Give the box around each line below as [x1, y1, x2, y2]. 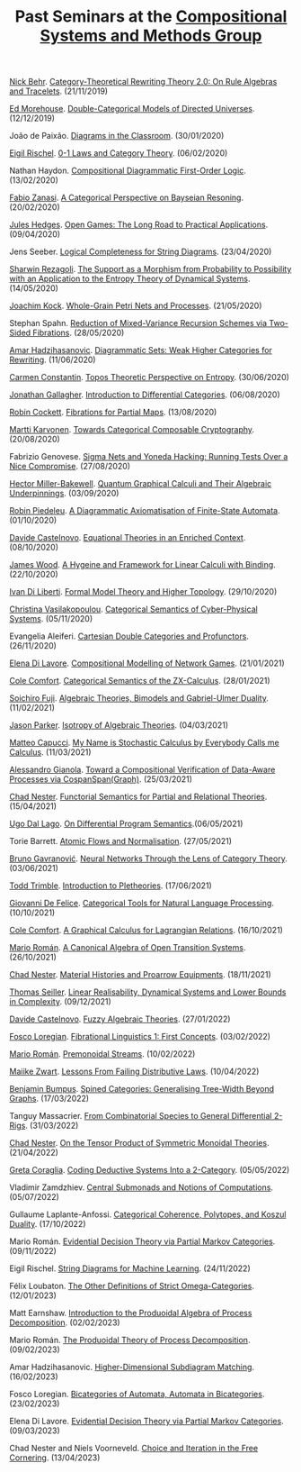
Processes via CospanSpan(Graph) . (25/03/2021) [9, 774, 193, 785]
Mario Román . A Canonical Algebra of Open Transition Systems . [9, 942, 246, 953]
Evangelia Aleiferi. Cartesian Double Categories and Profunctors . [9, 631, 250, 641]
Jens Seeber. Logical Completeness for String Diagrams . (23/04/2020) [9, 246, 272, 258]
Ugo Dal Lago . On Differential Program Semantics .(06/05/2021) [9, 818, 243, 830]
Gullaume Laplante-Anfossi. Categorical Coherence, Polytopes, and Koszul [9, 1209, 287, 1220]
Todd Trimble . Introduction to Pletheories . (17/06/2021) [9, 880, 213, 891]
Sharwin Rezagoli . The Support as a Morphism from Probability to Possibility [9, 264, 292, 275]
